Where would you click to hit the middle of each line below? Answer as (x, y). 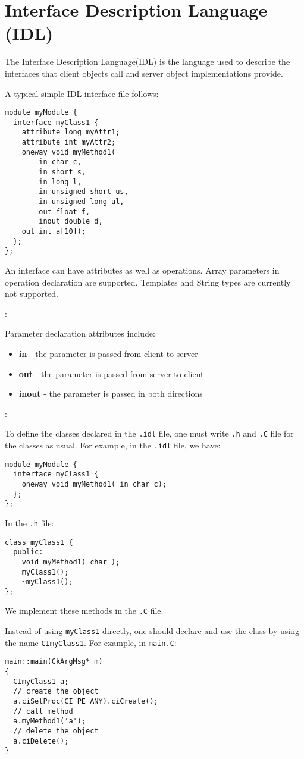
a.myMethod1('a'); (50, 721)
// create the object (56, 691)
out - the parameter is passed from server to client (111, 373)
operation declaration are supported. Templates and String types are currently (148, 282)
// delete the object (56, 731)
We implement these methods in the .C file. (84, 611)
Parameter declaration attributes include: (80, 333)
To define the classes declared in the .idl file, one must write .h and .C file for (149, 433)
